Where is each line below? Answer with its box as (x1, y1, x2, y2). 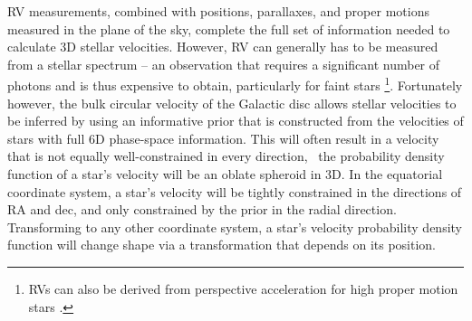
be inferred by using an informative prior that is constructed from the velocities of (7, 111, 464, 130)
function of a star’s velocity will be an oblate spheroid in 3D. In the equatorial (7, 165, 443, 183)
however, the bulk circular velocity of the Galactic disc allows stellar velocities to (7, 93, 457, 112)
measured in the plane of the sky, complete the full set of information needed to (7, 19, 450, 38)
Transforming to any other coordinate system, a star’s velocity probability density (7, 217, 462, 236)
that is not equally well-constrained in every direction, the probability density (7, 146, 445, 165)
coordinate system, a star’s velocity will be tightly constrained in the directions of (7, 182, 462, 201)
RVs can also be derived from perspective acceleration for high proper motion (28, 279, 458, 297)
